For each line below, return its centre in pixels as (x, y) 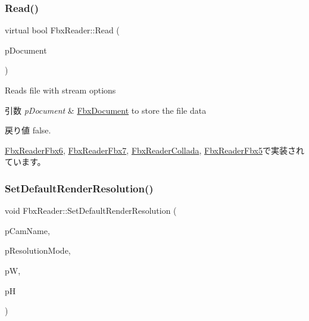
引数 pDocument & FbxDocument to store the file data (106, 110)
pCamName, (27, 230)
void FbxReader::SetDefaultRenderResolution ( (91, 211)
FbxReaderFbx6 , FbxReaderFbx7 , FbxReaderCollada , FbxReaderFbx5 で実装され (154, 150)
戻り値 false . (28, 130)
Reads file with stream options (60, 90)
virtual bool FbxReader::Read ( (62, 30)
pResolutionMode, (38, 250)
